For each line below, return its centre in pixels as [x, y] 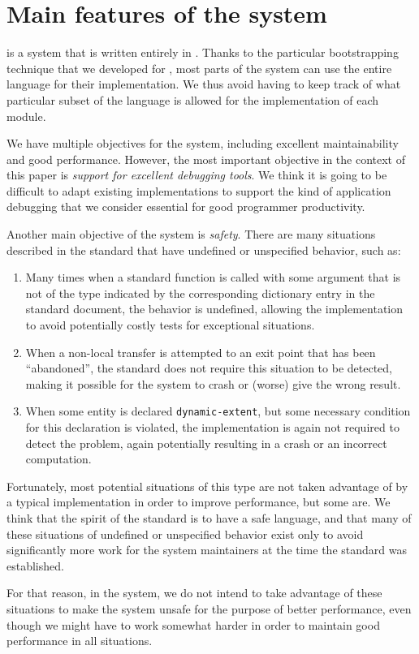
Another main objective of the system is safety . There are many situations [191, 234]
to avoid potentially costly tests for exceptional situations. [170, 325]
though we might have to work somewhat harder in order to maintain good [193, 624]
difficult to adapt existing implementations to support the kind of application [199, 190]
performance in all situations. [80, 641]
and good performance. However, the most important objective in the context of [206, 159]
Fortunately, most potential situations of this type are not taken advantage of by [207, 486]
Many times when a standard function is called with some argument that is [213, 277]
